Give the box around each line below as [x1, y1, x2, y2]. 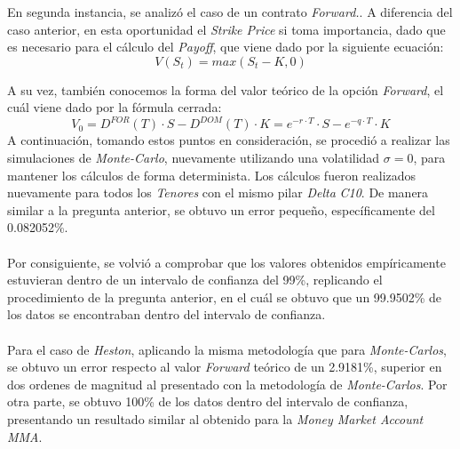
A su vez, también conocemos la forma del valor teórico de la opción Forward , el [7, 80, 444, 99]
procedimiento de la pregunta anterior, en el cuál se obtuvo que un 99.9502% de [7, 287, 442, 306]
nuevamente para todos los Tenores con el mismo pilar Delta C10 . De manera [7, 183, 429, 202]
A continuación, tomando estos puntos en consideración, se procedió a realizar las [7, 131, 450, 149]
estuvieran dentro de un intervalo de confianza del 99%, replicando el [7, 270, 383, 289]
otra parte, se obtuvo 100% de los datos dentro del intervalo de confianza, [7, 392, 408, 411]
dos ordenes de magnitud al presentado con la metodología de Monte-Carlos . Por [7, 374, 448, 393]
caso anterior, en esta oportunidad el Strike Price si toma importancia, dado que [7, 20, 446, 38]
